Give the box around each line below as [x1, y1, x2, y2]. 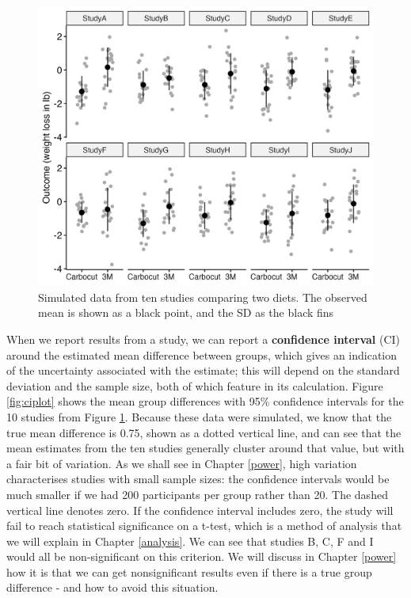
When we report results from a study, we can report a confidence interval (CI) [6, 330, 401, 347]
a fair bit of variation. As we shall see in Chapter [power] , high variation [6, 455, 357, 471]
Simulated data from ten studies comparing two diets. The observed [38, 288, 367, 305]
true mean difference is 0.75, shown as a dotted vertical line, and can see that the [6, 424, 401, 440]
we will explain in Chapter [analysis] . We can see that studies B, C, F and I [6, 532, 374, 549]
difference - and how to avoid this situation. [6, 579, 219, 596]
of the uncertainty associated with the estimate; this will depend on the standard [6, 362, 400, 379]
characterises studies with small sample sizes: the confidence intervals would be [6, 470, 390, 487]
